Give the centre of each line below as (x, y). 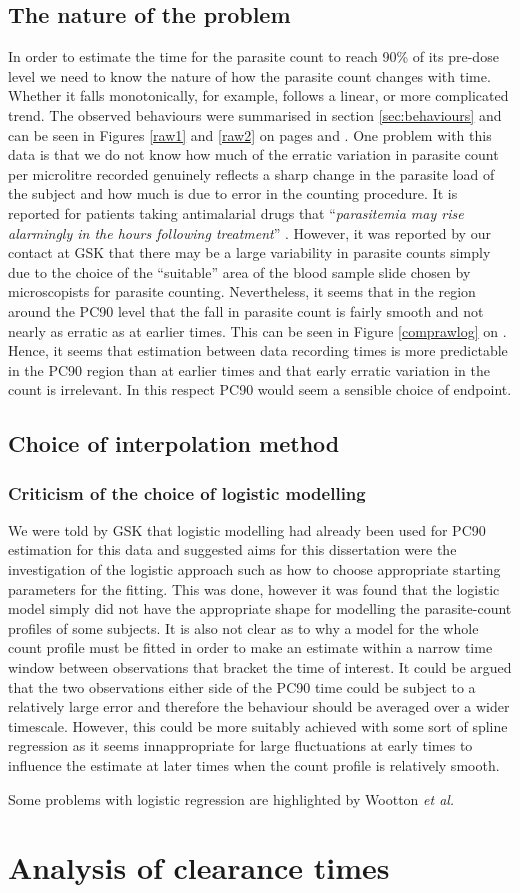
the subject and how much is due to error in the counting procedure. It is (233, 193)
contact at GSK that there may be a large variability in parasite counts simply (249, 252)
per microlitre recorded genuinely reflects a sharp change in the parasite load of (251, 173)
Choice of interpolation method (174, 443)
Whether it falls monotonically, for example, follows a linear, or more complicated (258, 95)
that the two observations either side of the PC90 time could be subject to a (242, 686)
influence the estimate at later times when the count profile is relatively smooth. (254, 765)
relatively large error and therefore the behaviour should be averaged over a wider (259, 706)
